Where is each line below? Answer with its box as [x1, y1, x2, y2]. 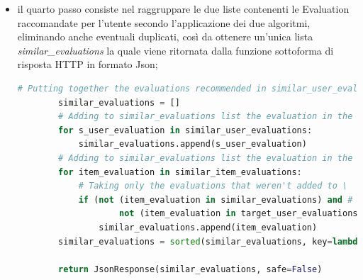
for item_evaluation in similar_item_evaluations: [58, 167, 302, 177]
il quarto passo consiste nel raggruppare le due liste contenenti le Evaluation [17, 1, 350, 16]
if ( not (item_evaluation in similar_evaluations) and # [78, 194, 353, 205]
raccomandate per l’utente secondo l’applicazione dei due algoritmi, [17, 15, 311, 30]
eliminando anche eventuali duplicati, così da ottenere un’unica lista [17, 29, 313, 44]
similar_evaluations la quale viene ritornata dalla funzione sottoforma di [17, 43, 334, 57]
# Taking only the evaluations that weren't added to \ [78, 181, 348, 191]
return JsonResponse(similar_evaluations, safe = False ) [58, 264, 323, 274]
